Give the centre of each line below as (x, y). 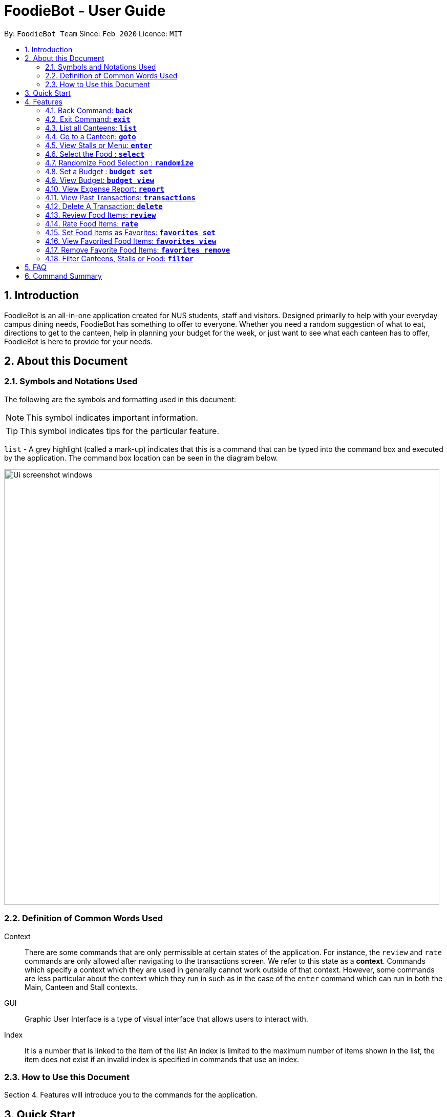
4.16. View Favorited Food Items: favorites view (131, 241)
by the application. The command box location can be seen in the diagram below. (141, 458)
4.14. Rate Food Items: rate (92, 223)
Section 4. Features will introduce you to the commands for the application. (131, 1095)
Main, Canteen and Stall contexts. (81, 987)
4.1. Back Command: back (89, 110)
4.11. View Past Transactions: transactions (120, 197)
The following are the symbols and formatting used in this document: (120, 399)
